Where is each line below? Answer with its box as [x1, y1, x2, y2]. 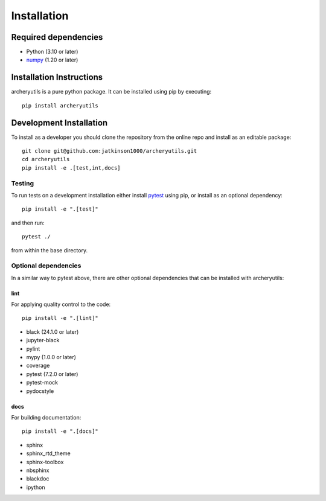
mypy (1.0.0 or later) [26, 354, 77, 361]
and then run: [11, 219, 45, 226]
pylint [26, 345, 40, 353]
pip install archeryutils [22, 102, 99, 109]
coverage [26, 362, 50, 369]
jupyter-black [26, 337, 60, 344]
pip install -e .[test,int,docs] [22, 164, 121, 171]
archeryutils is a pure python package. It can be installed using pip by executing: [11, 88, 212, 95]
